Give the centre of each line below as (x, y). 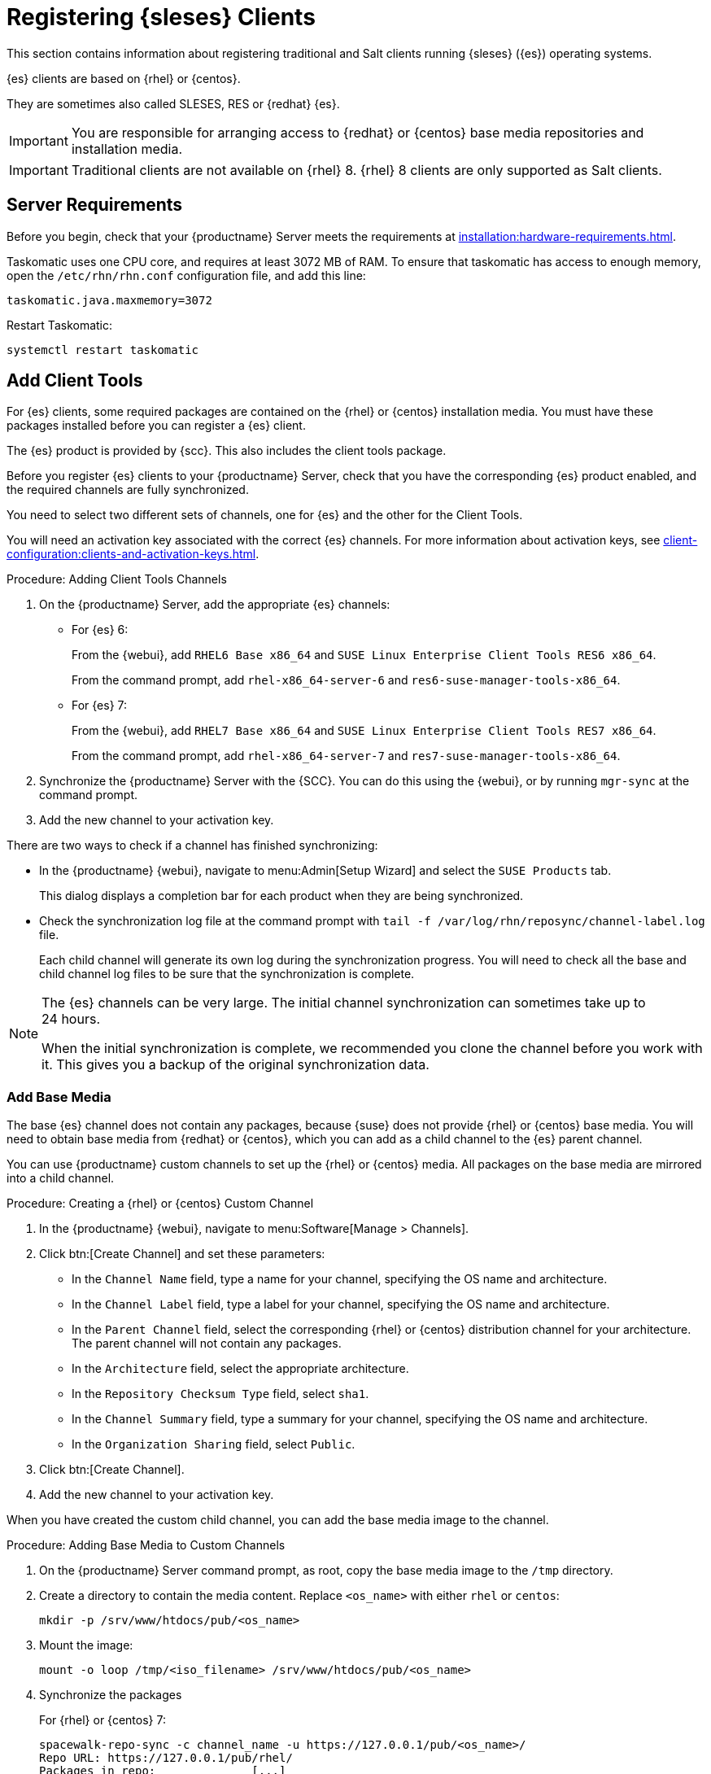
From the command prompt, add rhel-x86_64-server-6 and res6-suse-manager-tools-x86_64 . (346, 680)
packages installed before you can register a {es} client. (156, 426)
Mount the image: (86, 1645)
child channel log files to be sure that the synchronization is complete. (227, 974)
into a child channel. (61, 1178)
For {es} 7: (100, 706)
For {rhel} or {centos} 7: (103, 1720)
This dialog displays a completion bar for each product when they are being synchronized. (281, 896)
